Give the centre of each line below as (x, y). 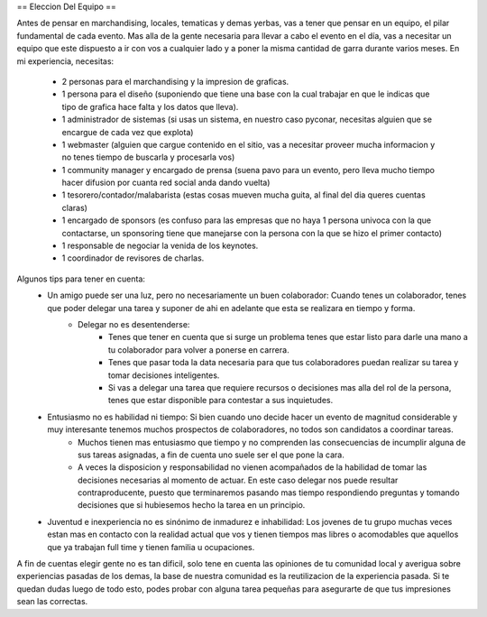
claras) (74, 207)
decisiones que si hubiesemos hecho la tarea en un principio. (192, 505)
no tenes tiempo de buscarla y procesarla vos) (148, 157)
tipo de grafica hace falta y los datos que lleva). (150, 106)
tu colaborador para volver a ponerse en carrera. (199, 350)
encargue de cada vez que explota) (128, 132)
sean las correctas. (52, 602)
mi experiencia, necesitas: (65, 61)
